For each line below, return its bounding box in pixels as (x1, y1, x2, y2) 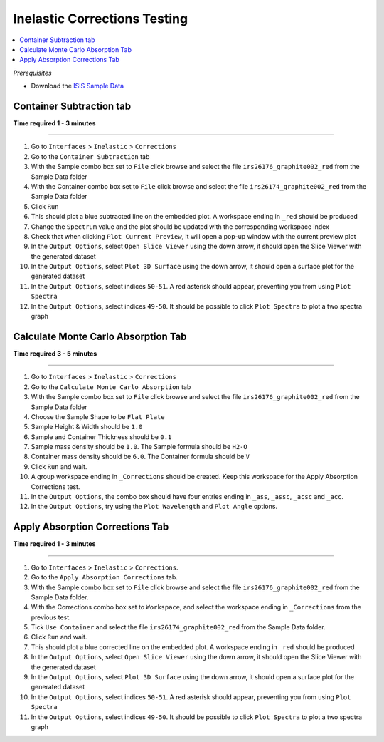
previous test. (31, 613, 71, 622)
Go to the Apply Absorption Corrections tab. (31, 573, 178, 582)
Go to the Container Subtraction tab (31, 152, 150, 160)
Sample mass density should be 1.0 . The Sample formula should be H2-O (31, 443, 248, 451)
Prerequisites (13, 68, 53, 77)
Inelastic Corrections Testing (13, 11, 188, 26)
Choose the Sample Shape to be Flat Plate (31, 412, 165, 421)
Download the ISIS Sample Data (31, 82, 124, 91)
